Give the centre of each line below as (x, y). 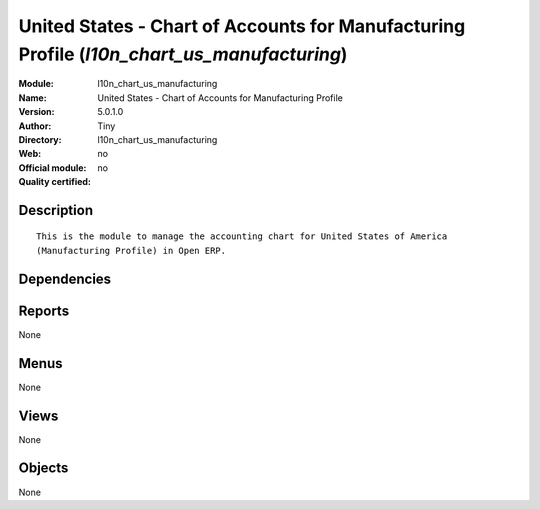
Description (56, 210)
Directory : (40, 139)
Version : (36, 112)
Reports (44, 310)
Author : (35, 126)
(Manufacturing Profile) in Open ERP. (131, 250)
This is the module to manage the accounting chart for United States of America (242, 236)
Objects (43, 468)
